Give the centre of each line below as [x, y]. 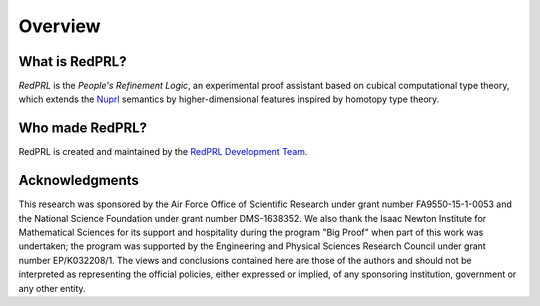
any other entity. [52, 288]
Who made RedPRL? [83, 128]
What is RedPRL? [72, 61]
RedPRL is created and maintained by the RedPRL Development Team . [163, 152]
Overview [59, 26]
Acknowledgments [79, 180]
